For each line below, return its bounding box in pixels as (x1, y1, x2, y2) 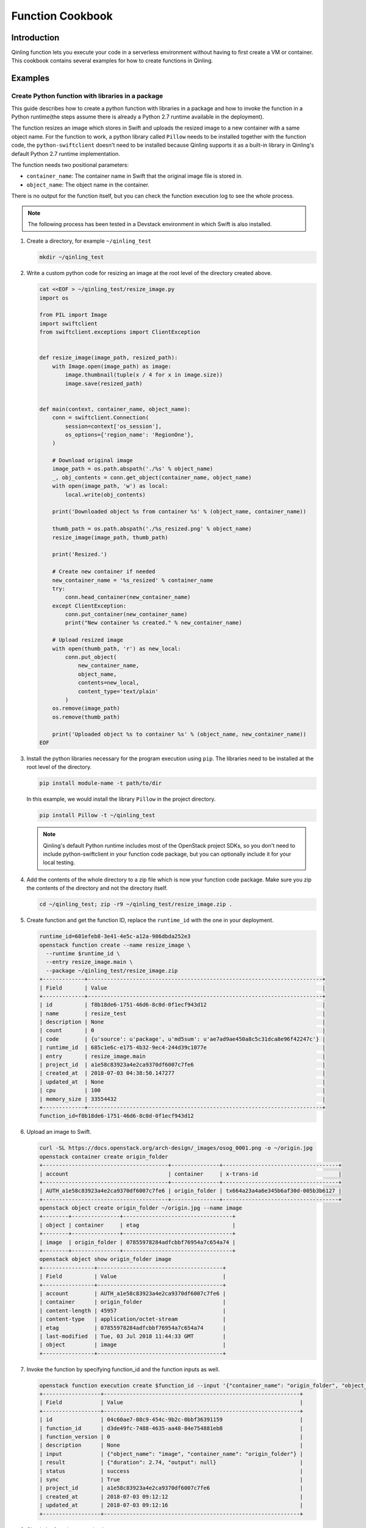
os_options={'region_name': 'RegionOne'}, (65, 431, 195, 438)
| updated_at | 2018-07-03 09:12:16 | (39, 1502, 303, 1509)
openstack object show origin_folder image (39, 1256, 172, 1263)
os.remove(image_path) (52, 705, 120, 712)
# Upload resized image (52, 636, 123, 644)
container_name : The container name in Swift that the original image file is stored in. (26, 172, 243, 180)
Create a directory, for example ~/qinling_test (26, 237, 152, 244)
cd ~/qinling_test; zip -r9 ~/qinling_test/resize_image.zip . (39, 901, 233, 908)
